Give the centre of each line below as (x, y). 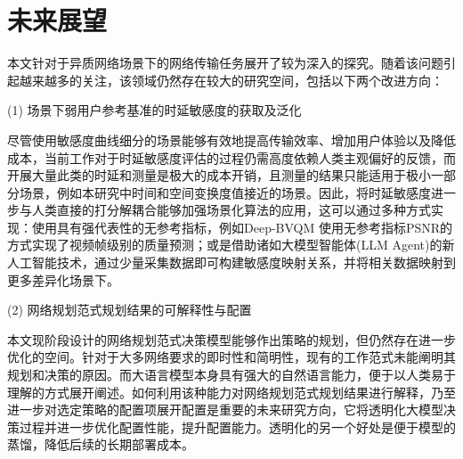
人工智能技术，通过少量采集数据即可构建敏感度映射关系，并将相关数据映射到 (231, 262)
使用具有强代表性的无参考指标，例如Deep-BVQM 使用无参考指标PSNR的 (242, 227)
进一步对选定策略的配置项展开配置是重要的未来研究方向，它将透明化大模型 (225, 410)
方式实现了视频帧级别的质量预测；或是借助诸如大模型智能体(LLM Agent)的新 (231, 245)
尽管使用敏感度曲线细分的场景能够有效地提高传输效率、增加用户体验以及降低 (231, 139)
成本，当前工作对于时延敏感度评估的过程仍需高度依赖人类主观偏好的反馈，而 (231, 157)
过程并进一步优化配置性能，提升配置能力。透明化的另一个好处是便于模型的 (237, 426)
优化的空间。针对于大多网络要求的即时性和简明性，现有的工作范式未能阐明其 (231, 357)
